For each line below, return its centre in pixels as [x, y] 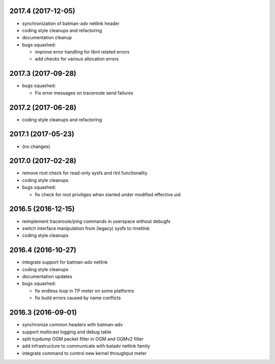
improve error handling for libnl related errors [82, 52]
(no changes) [36, 146]
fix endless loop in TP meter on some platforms [85, 291]
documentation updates [47, 277]
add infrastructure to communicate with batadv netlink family [86, 346]
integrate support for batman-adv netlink [65, 262]
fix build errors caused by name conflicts [78, 298]
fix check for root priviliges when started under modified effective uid [108, 194]
